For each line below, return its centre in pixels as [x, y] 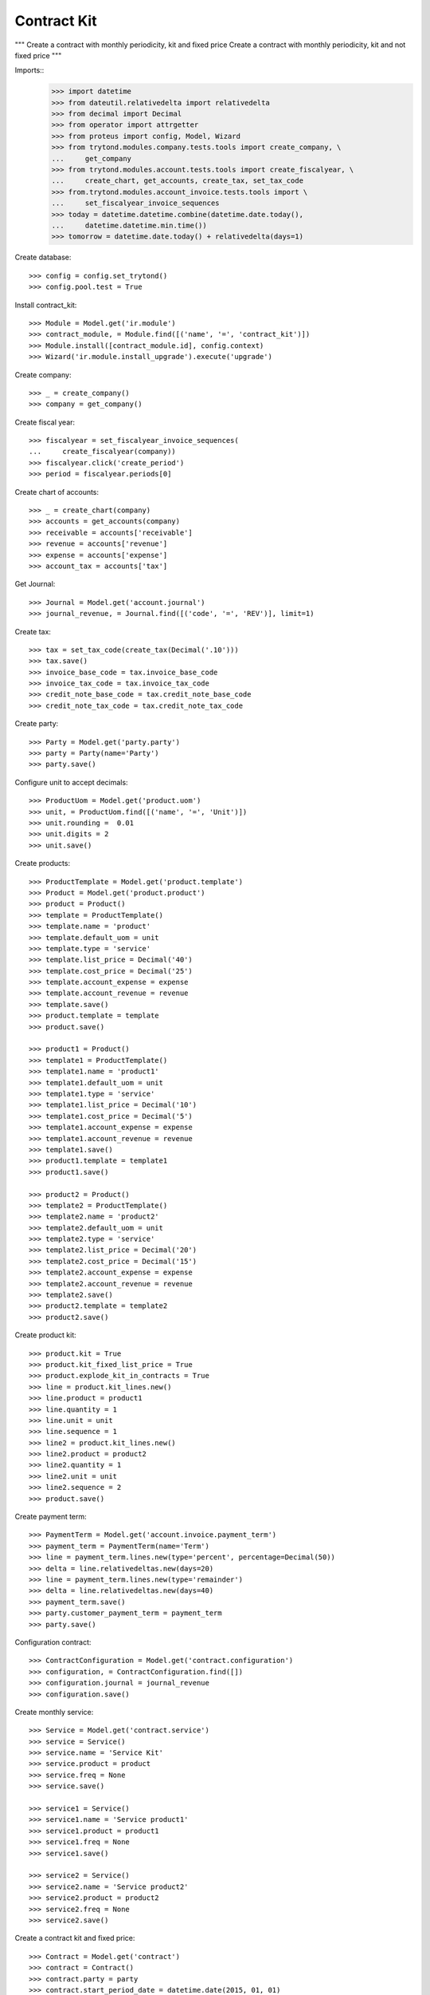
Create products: [43, 863]
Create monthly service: [54, 1712]
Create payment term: [51, 1517]
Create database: [43, 257]
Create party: [37, 724]
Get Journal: [35, 584]
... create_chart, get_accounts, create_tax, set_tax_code [178, 181]
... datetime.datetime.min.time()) [129, 225]
